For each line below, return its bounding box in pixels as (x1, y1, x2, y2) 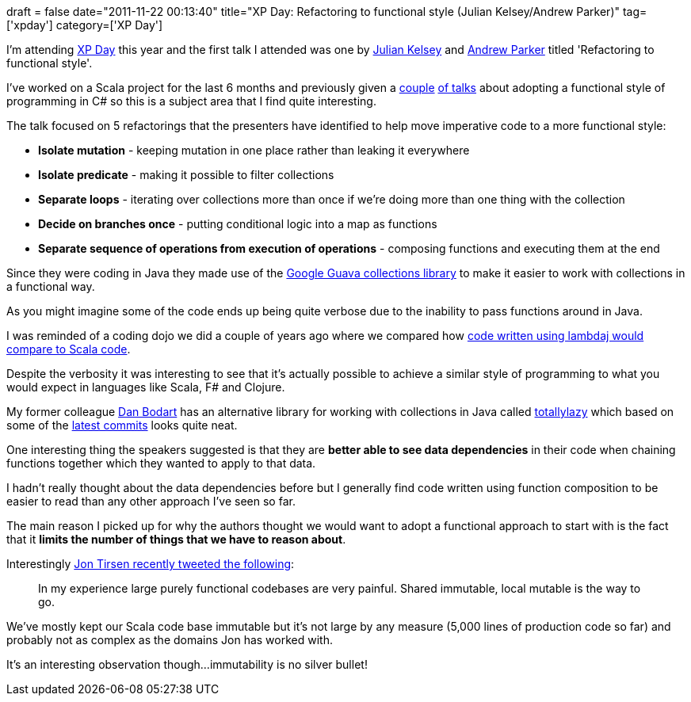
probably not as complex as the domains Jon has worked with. (6, 633, 333, 647)
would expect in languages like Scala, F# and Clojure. (6, 380, 285, 394)
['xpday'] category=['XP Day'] (6, 18, 163, 32)
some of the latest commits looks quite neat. (6, 418, 238, 432)
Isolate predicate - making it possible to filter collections (38, 168, 334, 181)
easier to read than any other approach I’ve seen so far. (6, 494, 296, 508)
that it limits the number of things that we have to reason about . (6, 532, 346, 546)
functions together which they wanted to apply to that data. (6, 456, 316, 470)
